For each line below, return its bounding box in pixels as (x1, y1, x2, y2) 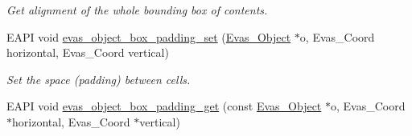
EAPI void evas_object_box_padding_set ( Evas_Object (6, 28, 291, 45)
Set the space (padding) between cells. (6, 70, 191, 87)
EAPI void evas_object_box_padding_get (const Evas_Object (6, 98, 322, 114)
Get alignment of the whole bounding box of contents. (6, 2, 268, 18)
